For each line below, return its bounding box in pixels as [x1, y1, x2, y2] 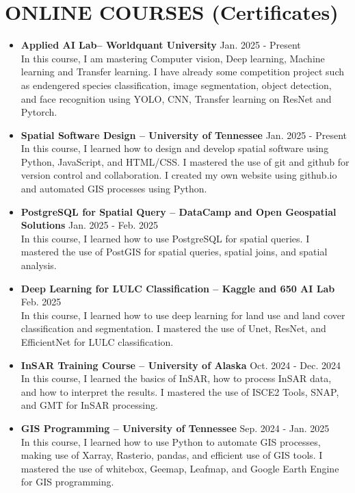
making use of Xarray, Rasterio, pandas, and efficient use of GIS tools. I [21, 448, 323, 462]
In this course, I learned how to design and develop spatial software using [21, 141, 329, 155]
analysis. [21, 258, 57, 273]
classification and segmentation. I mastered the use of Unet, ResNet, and [21, 321, 326, 336]
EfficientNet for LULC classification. [21, 335, 174, 349]
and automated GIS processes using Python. [21, 181, 207, 196]
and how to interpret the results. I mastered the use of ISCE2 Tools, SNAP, [21, 384, 339, 399]
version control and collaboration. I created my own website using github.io [21, 168, 337, 182]
